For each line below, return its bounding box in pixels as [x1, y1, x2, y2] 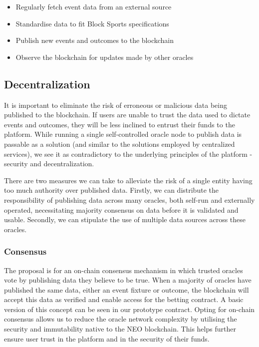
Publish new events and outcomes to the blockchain [15, 35, 174, 45]
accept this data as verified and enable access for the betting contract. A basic [4, 294, 244, 305]
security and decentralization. [4, 158, 94, 169]
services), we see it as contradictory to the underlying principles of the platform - [4, 148, 253, 159]
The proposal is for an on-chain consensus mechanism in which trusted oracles [4, 265, 243, 275]
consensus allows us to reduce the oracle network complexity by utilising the [4, 314, 237, 324]
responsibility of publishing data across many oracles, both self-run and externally [4, 194, 255, 205]
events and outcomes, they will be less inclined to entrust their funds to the [4, 119, 235, 129]
